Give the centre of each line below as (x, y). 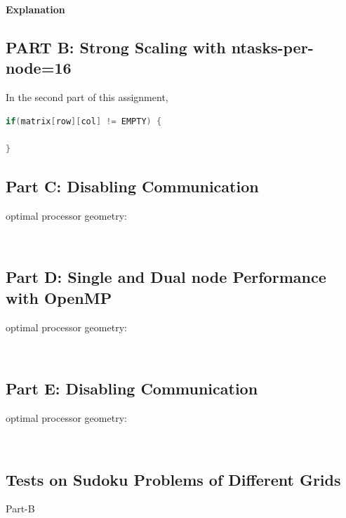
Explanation (35, 9)
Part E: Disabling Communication (132, 388)
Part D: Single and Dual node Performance (166, 277)
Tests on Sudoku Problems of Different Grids (173, 479)
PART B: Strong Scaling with (116, 47)
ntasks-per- (272, 47)
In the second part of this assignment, (87, 97)
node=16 (39, 68)
